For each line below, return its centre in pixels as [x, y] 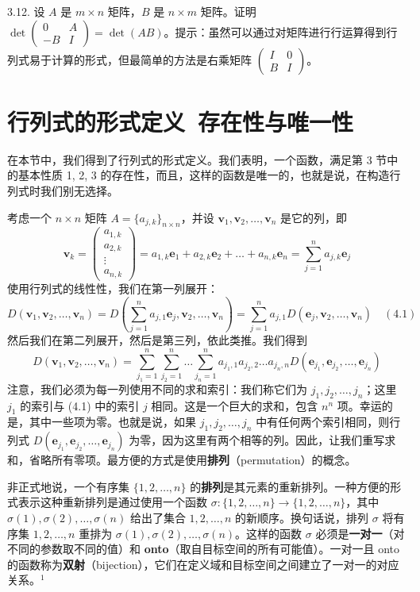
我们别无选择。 [79, 190]
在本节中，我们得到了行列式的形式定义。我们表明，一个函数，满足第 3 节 [197, 159]
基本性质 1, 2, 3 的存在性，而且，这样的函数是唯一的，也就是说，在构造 [204, 175]
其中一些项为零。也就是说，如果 [112, 422]
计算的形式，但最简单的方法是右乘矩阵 [151, 59]
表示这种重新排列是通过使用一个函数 [112, 502]
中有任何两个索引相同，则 [323, 422]
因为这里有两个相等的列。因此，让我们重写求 [279, 440]
